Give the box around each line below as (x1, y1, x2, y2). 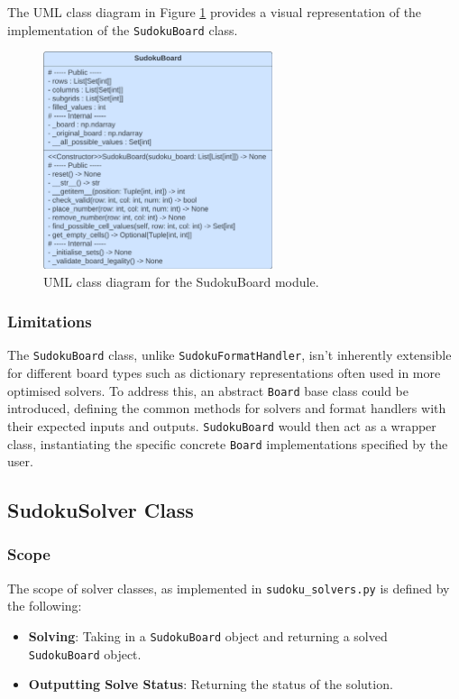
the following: (7, 596, 82, 615)
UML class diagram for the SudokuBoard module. (43, 271, 319, 290)
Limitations (7, 310, 92, 333)
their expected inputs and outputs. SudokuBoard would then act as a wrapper (7, 416, 436, 435)
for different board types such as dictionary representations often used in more (7, 363, 441, 382)
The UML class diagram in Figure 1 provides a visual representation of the (7, 3, 422, 21)
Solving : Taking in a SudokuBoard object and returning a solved (28, 627, 388, 646)
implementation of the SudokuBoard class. (7, 20, 238, 39)
